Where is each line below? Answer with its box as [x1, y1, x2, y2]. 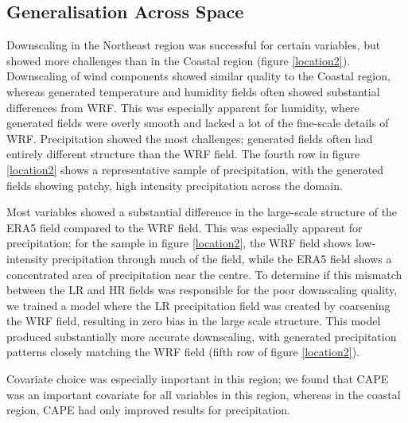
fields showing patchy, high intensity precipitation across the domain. [6, 177, 343, 193]
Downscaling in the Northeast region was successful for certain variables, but [6, 37, 381, 53]
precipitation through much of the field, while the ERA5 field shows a [52, 250, 392, 266]
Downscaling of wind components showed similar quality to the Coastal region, [6, 68, 391, 84]
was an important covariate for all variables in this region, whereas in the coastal [6, 386, 401, 402]
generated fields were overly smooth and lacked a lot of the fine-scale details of [6, 114, 389, 131]
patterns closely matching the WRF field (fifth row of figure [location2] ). [6, 343, 360, 360]
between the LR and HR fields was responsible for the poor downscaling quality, [6, 281, 398, 298]
